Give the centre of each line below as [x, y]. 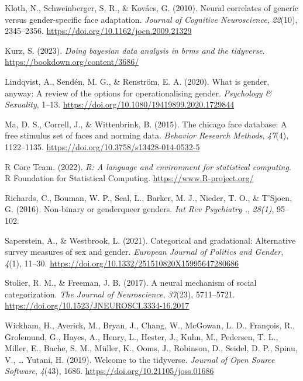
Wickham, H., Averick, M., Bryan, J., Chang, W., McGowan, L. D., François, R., [150, 325]
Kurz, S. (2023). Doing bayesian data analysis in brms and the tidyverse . [135, 50]
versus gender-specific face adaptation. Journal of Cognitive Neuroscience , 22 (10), [151, 19]
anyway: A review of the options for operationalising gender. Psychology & [138, 93]
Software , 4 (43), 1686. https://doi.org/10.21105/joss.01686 [109, 371]
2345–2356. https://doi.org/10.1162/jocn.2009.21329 [98, 31]
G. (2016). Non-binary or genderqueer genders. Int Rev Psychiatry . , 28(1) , [140, 209]
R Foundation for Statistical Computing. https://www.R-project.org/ [129, 178]
